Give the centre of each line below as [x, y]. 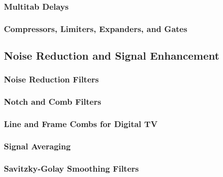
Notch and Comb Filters [53, 102]
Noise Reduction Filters [51, 79]
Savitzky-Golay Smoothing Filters [72, 168]
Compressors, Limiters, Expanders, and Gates [96, 28]
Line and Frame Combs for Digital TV [81, 124]
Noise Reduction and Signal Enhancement [112, 56]
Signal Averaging [37, 146]
